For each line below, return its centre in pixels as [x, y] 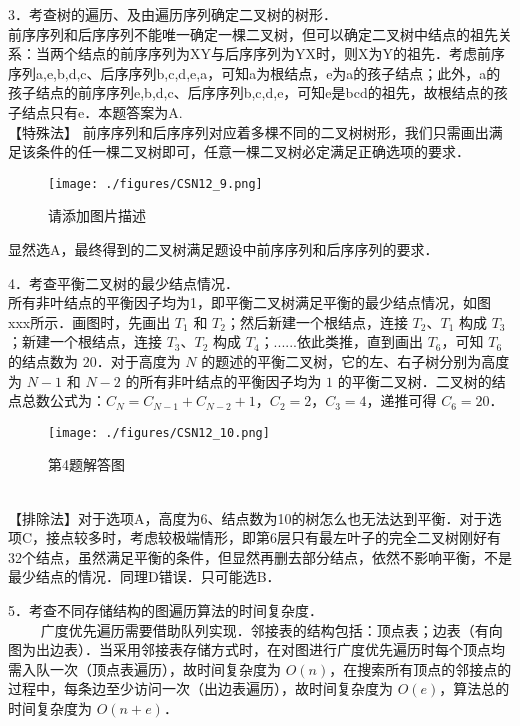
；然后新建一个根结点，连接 [316, 321]
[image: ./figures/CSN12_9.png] [155, 183]
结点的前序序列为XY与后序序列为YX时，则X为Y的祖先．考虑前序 [291, 53]
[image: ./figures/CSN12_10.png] [159, 432]
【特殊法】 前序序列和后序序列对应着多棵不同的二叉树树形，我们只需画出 [248, 131]
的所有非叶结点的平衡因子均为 [223, 380]
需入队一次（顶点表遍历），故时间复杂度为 [144, 668]
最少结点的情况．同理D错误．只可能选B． [144, 576]
